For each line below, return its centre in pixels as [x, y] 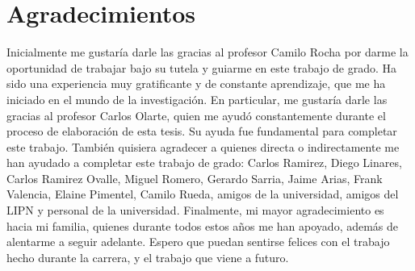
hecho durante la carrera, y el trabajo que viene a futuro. [148, 257]
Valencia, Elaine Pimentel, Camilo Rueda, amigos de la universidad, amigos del [203, 194]
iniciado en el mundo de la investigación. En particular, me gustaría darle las [197, 99]
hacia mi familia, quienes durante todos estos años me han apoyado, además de [203, 225]
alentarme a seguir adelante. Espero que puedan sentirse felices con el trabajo [198, 242]
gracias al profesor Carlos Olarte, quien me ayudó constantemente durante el [196, 115]
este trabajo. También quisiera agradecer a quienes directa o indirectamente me [203, 146]
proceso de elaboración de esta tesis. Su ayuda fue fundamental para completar [202, 131]
